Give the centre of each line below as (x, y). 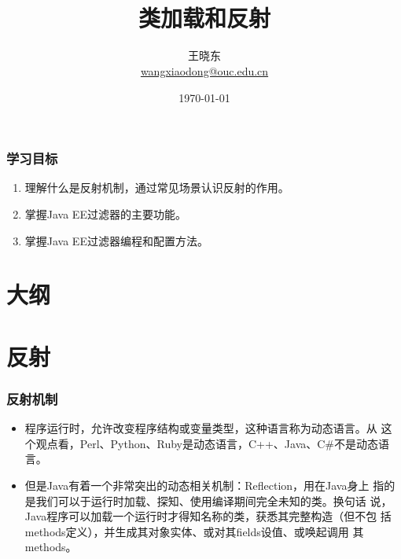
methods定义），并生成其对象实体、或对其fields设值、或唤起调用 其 (194, 531)
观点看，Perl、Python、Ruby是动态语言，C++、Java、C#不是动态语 (213, 443)
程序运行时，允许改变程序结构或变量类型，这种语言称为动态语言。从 (201, 428)
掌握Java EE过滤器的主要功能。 (105, 213)
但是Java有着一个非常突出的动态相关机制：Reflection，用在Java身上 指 (204, 485)
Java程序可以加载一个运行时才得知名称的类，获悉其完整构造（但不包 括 (208, 516)
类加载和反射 (204, 18)
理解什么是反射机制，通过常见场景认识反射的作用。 (157, 188)
